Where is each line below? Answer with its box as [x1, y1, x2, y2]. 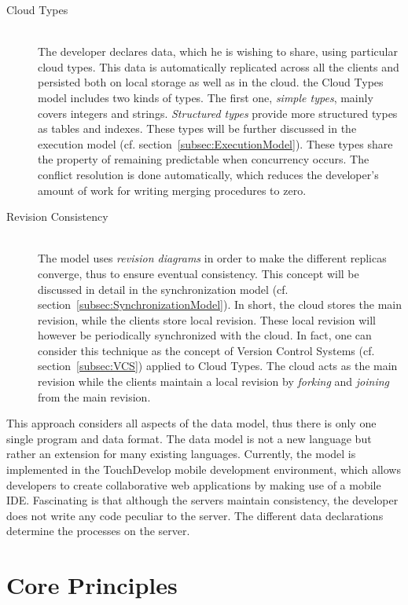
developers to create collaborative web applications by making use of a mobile [6, 476, 381, 493]
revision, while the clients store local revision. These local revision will [38, 311, 376, 328]
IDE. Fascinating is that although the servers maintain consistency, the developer [6, 492, 399, 508]
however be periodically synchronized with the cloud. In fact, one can [38, 327, 372, 343]
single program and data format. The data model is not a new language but [6, 430, 372, 446]
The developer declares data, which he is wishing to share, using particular [38, 43, 398, 60]
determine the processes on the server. [6, 522, 190, 539]
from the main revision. [38, 388, 151, 405]
